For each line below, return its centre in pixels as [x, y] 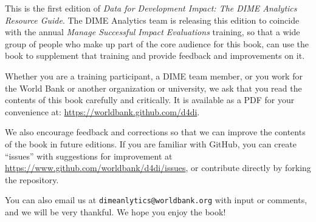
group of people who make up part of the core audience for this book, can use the [157, 43]
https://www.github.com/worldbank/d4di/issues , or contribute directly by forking [158, 168]
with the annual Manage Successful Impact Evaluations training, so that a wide [153, 32]
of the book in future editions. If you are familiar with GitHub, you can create [151, 143]
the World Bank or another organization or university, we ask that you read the [153, 88]
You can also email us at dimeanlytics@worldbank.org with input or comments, [156, 200]
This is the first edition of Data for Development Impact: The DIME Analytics [151, 8]
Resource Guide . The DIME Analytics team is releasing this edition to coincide [152, 20]
